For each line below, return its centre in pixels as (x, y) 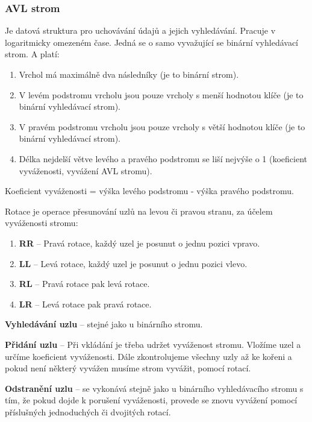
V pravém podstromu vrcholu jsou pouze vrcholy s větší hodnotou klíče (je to (162, 126)
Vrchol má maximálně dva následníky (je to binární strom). (129, 74)
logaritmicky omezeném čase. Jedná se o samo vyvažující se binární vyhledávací (152, 42)
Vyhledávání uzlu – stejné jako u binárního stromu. (104, 324)
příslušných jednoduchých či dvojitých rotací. (88, 411)
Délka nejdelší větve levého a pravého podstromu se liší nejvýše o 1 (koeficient (163, 158)
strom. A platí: (32, 54)
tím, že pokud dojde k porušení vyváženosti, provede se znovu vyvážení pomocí (151, 400)
